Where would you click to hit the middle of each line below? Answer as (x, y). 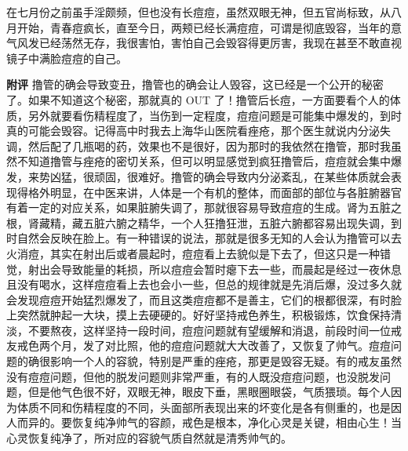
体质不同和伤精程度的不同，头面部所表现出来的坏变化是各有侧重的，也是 (204, 407)
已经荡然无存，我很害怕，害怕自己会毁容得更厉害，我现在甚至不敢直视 (220, 43)
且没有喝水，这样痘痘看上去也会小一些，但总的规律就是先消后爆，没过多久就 (204, 284)
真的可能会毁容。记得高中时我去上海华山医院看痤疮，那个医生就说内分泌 (193, 131)
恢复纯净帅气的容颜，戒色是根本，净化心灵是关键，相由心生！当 (237, 422)
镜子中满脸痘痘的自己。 (67, 58)
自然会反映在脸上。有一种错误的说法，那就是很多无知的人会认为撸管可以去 (209, 238)
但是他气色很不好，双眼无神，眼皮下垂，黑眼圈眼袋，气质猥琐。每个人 (209, 392)
